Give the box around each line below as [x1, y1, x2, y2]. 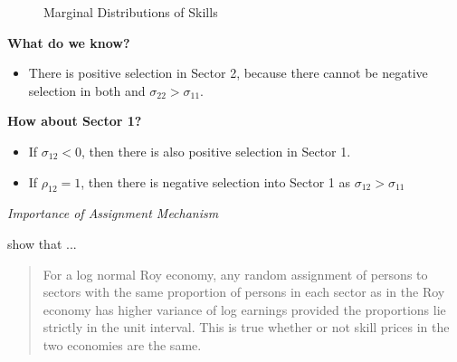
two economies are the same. [43, 335, 202, 354]
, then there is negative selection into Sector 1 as [81, 172, 351, 191]
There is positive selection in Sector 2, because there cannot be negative [28, 63, 428, 82]
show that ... [7, 233, 77, 252]
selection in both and [28, 81, 146, 100]
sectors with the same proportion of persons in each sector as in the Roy [43, 282, 445, 301]
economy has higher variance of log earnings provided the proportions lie [43, 300, 446, 319]
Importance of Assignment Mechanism [7, 204, 219, 223]
